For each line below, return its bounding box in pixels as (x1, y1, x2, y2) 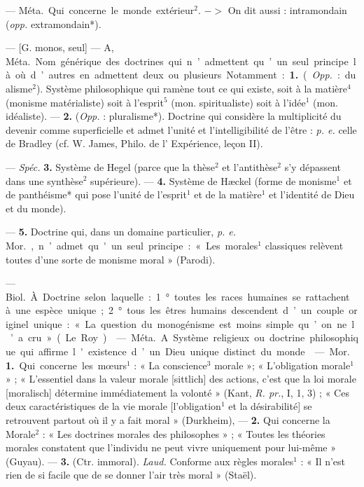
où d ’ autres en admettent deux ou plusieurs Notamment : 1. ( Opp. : (15, 67, 340, 82)
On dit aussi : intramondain (227, 3, 347, 17)
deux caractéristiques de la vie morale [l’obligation (6, 399, 221, 413)
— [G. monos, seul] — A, (6, 40, 114, 55)
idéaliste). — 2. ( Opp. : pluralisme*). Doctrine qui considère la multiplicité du (6, 109, 342, 123)
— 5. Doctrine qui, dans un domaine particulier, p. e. (6, 224, 237, 239)
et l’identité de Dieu (269, 187, 355, 202)
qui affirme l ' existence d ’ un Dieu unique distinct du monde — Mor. (20, 344, 350, 359)
